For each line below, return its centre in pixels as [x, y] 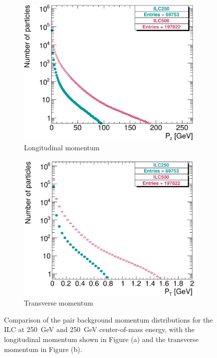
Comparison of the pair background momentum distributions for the [108, 319]
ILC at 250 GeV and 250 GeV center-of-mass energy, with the [100, 329]
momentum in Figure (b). [43, 349]
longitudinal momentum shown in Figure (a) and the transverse [101, 339]
